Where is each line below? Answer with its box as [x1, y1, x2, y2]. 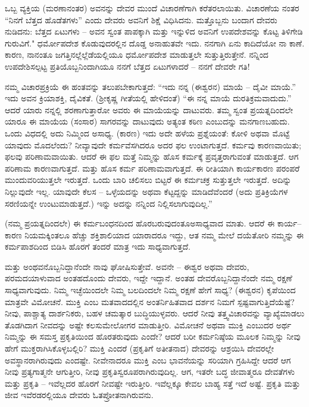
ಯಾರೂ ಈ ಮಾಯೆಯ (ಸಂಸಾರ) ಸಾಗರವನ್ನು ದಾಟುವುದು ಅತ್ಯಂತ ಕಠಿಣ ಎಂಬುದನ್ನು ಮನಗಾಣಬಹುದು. [5, 115, 290, 128]
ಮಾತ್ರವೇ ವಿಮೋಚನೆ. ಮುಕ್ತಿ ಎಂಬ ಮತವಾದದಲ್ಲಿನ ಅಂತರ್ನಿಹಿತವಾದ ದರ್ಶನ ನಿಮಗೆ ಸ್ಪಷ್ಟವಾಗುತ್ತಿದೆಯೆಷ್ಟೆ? [5, 295, 295, 307]
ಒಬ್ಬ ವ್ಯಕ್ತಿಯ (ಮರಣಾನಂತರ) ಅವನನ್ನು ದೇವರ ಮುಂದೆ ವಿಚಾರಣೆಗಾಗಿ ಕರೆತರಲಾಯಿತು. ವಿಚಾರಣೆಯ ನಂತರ [5, 2, 299, 14]
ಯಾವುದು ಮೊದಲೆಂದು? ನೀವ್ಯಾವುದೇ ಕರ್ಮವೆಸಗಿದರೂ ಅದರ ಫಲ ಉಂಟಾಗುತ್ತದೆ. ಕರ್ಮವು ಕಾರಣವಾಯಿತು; [5, 138, 301, 151]
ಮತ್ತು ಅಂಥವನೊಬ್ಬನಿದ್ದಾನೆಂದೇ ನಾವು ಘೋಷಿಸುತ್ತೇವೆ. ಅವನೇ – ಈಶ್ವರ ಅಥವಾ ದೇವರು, [5, 260, 249, 272]
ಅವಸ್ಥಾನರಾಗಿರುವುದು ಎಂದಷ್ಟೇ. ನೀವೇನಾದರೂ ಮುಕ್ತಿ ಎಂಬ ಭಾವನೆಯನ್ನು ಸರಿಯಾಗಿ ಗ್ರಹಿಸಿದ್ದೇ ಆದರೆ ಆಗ [5, 353, 291, 366]
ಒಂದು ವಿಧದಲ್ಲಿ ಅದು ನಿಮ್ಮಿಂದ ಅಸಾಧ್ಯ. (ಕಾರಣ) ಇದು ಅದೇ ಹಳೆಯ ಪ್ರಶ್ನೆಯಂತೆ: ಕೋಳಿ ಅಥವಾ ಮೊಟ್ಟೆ [5, 126, 290, 139]
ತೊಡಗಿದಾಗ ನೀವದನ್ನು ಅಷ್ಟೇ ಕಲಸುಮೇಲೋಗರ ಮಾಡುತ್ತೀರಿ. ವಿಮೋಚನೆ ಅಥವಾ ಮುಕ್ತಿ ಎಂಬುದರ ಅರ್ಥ [5, 318, 292, 331]
